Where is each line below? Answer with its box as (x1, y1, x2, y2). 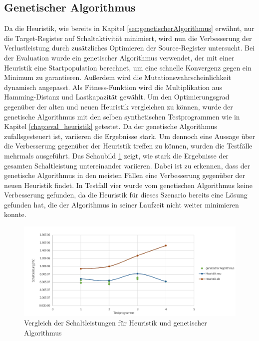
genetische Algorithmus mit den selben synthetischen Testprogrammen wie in (4, 111, 240, 121)
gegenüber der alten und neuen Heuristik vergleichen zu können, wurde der (4, 101, 233, 111)
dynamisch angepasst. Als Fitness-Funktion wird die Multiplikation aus (4, 81, 222, 92)
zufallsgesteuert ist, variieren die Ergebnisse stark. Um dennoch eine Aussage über (4, 130, 256, 141)
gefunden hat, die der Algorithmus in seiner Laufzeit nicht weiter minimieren (4, 199, 239, 209)
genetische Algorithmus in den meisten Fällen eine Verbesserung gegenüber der (4, 170, 246, 180)
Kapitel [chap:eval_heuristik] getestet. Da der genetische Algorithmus (4, 121, 217, 131)
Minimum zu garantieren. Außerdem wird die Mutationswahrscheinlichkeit (4, 72, 231, 82)
